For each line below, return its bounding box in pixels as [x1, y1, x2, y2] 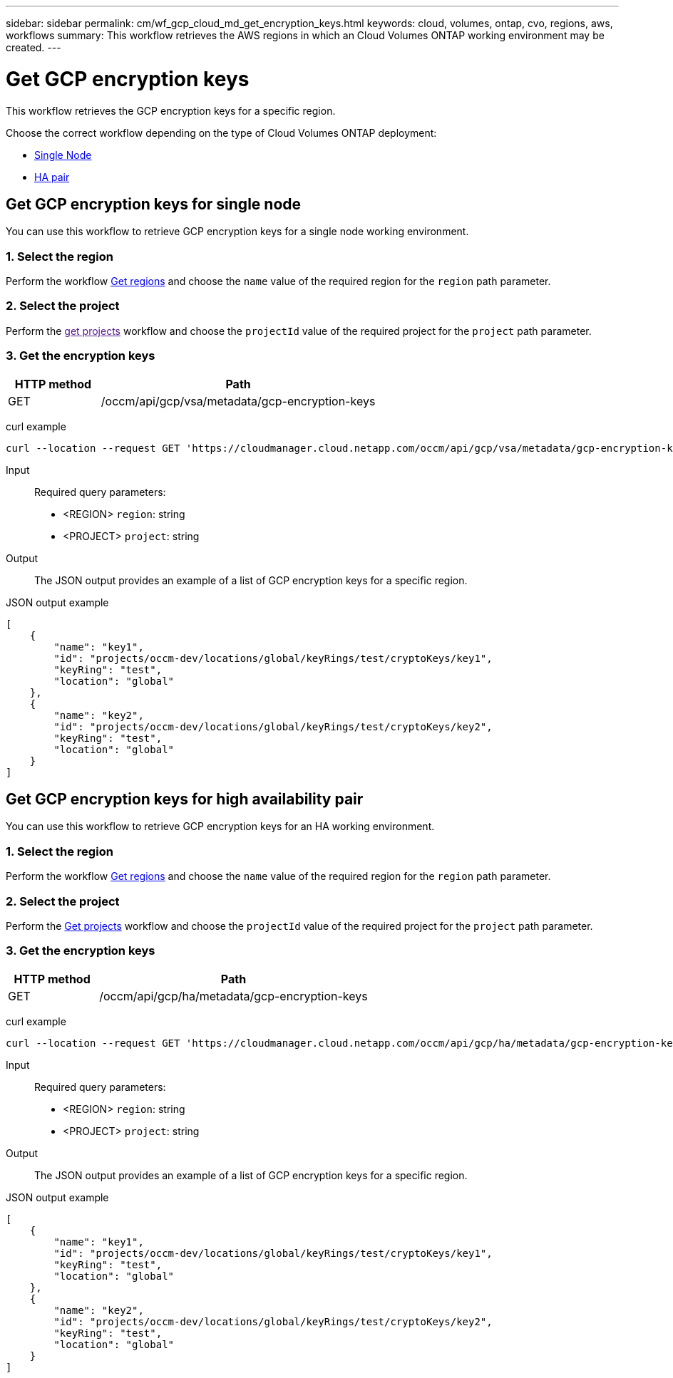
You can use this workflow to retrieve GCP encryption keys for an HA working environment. [6, 820, 435, 833]
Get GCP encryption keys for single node [6, 195, 302, 213]
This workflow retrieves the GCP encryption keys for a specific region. [6, 104, 336, 117]
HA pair [34, 170, 70, 183]
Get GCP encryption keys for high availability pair [6, 790, 364, 809]
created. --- [6, 41, 61, 53]
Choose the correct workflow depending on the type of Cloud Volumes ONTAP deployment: [6, 126, 437, 139]
